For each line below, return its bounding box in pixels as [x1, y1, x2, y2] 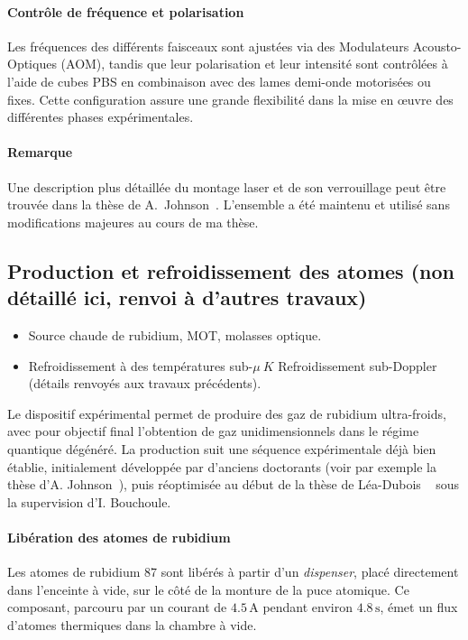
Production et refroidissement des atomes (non [7, 256, 454, 284]
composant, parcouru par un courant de [7, 598, 227, 617]
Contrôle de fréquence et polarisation [7, 2, 244, 21]
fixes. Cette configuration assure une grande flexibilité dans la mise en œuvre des [7, 89, 454, 108]
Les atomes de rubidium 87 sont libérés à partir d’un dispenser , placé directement [7, 562, 459, 581]
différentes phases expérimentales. [7, 107, 194, 126]
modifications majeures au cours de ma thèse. [7, 212, 259, 231]
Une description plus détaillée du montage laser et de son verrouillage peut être [7, 177, 446, 196]
